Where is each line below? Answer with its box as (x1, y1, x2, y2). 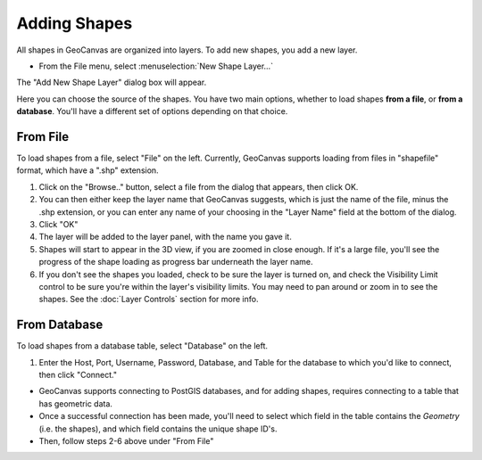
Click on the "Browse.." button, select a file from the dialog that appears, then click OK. (38, 181, 359, 192)
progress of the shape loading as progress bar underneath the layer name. (38, 257, 313, 267)
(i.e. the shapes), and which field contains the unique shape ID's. (38, 423, 278, 434)
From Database (16, 317, 104, 333)
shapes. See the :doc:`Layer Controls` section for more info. (38, 294, 259, 305)
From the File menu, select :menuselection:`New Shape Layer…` (38, 61, 274, 71)
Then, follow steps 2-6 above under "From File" (38, 435, 214, 446)
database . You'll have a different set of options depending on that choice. (16, 106, 288, 117)
